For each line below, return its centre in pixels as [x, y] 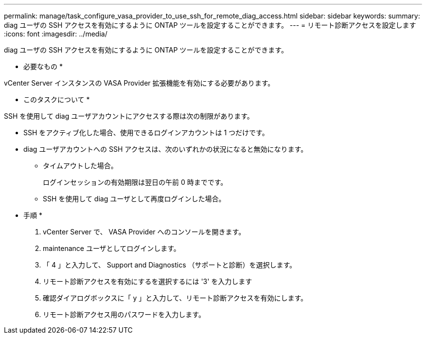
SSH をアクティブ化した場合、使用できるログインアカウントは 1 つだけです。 [146, 133]
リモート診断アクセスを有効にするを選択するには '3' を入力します [148, 281]
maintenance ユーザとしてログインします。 [112, 248]
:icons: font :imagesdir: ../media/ [56, 34]
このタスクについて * [57, 99]
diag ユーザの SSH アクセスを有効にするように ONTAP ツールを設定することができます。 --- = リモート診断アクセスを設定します [210, 25]
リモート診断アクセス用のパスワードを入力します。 [124, 314]
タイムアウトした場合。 [80, 166]
